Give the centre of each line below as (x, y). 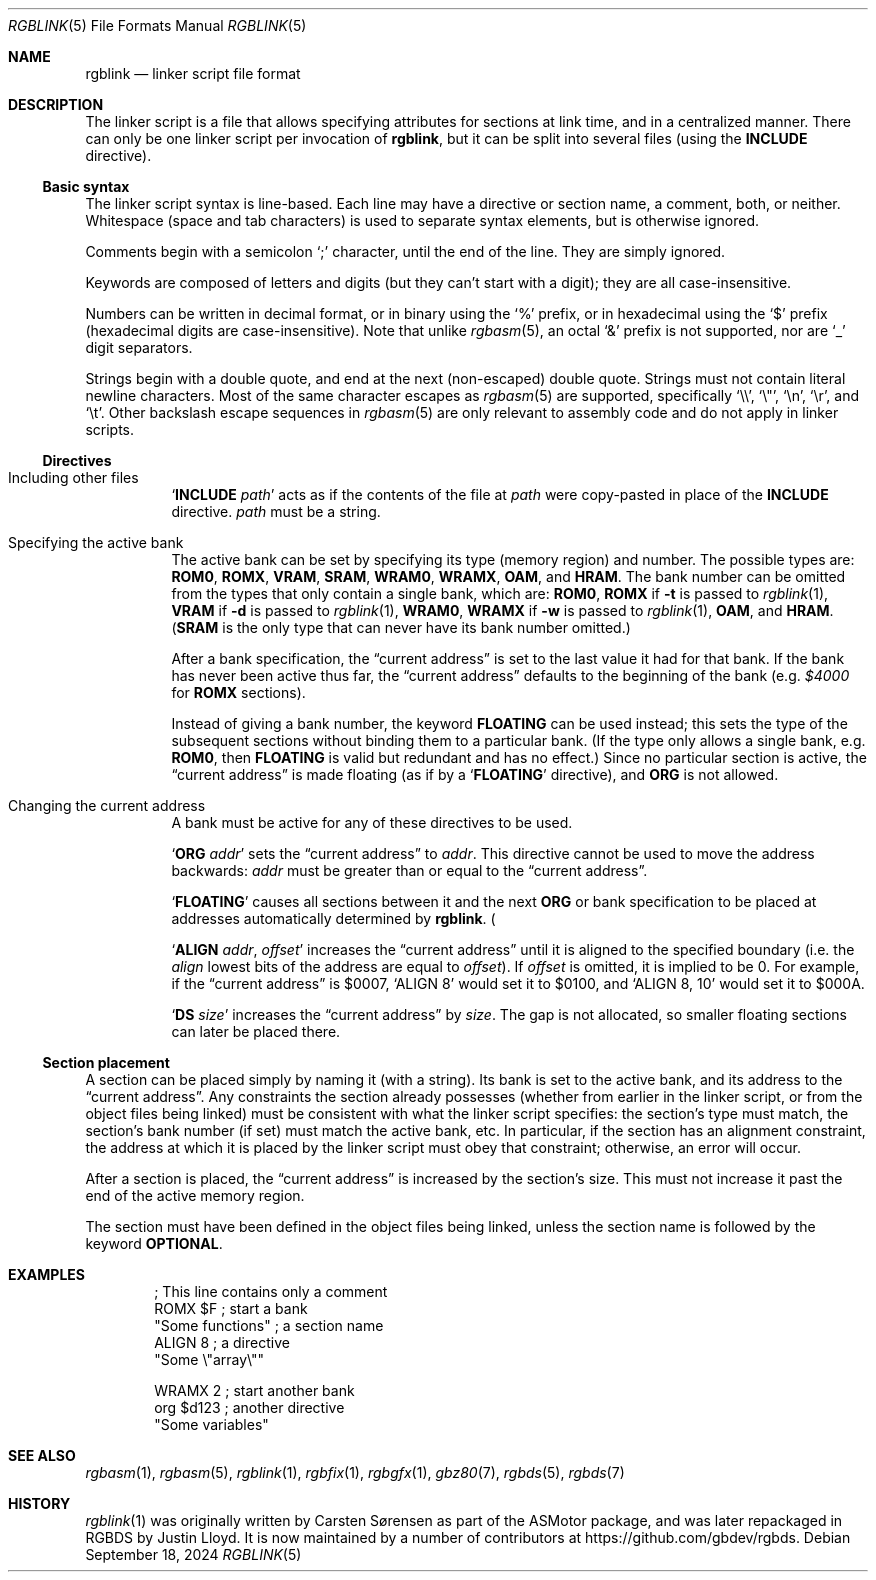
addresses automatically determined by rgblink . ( (333, 918)
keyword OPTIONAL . (154, 1243)
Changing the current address (107, 805)
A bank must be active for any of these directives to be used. (372, 822)
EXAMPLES (46, 1274)
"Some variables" (211, 1424)
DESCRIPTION (56, 104)
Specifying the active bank (96, 542)
